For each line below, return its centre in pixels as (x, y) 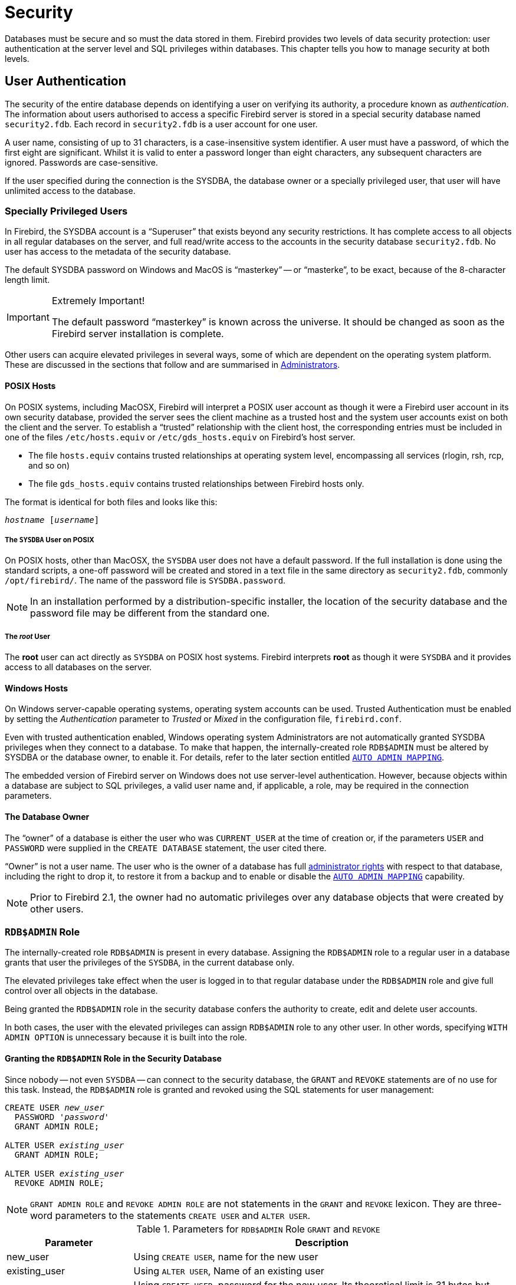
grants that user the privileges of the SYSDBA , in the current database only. (150, 963)
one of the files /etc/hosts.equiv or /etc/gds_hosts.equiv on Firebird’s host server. (180, 437)
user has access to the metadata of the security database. (118, 252)
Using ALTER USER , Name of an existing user (229, 1271)
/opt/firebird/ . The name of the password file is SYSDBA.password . (145, 581)
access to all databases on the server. (78, 667)
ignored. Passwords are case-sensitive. (81, 162)
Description (322, 1242)
